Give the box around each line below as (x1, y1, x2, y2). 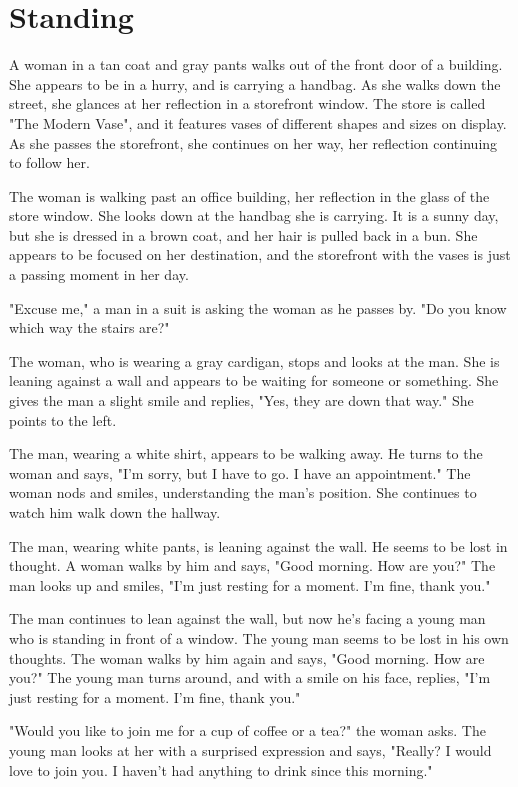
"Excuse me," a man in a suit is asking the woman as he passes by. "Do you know (9, 297, 507, 318)
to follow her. (9, 152, 90, 173)
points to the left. (9, 409, 117, 430)
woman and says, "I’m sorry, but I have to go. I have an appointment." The (9, 462, 471, 483)
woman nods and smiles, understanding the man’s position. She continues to (9, 482, 477, 503)
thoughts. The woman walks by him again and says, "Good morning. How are (9, 647, 485, 668)
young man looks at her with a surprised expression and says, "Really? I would (9, 739, 492, 760)
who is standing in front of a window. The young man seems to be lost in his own (9, 627, 509, 648)
